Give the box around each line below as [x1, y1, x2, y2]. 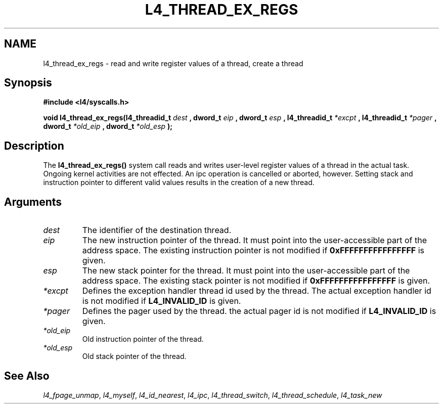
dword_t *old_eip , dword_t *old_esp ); [43, 122, 173, 131]
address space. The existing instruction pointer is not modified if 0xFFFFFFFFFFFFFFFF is [82, 245, 425, 256]
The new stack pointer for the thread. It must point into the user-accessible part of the [82, 265, 410, 276]
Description [4, 139, 64, 152]
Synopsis [4, 76, 52, 89]
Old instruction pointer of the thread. [82, 335, 204, 344]
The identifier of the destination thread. [82, 225, 232, 236]
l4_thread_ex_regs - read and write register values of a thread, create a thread [43, 59, 303, 68]
